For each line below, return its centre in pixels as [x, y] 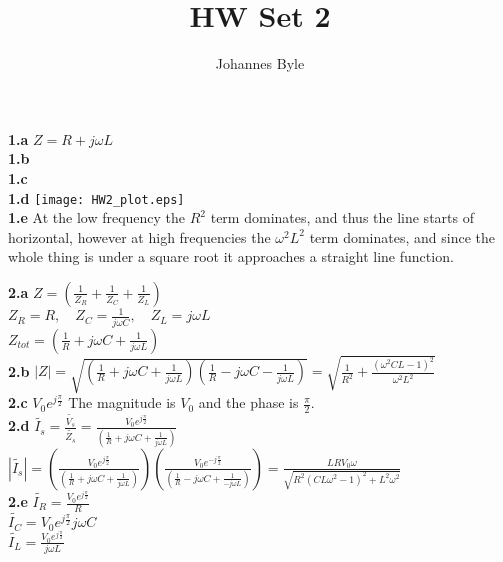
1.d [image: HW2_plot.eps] [96, 197]
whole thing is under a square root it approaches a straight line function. [231, 256]
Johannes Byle [260, 63]
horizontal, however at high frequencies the [139, 236]
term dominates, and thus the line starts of [342, 217]
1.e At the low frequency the [97, 217]
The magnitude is [122, 402]
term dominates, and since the [402, 236]
